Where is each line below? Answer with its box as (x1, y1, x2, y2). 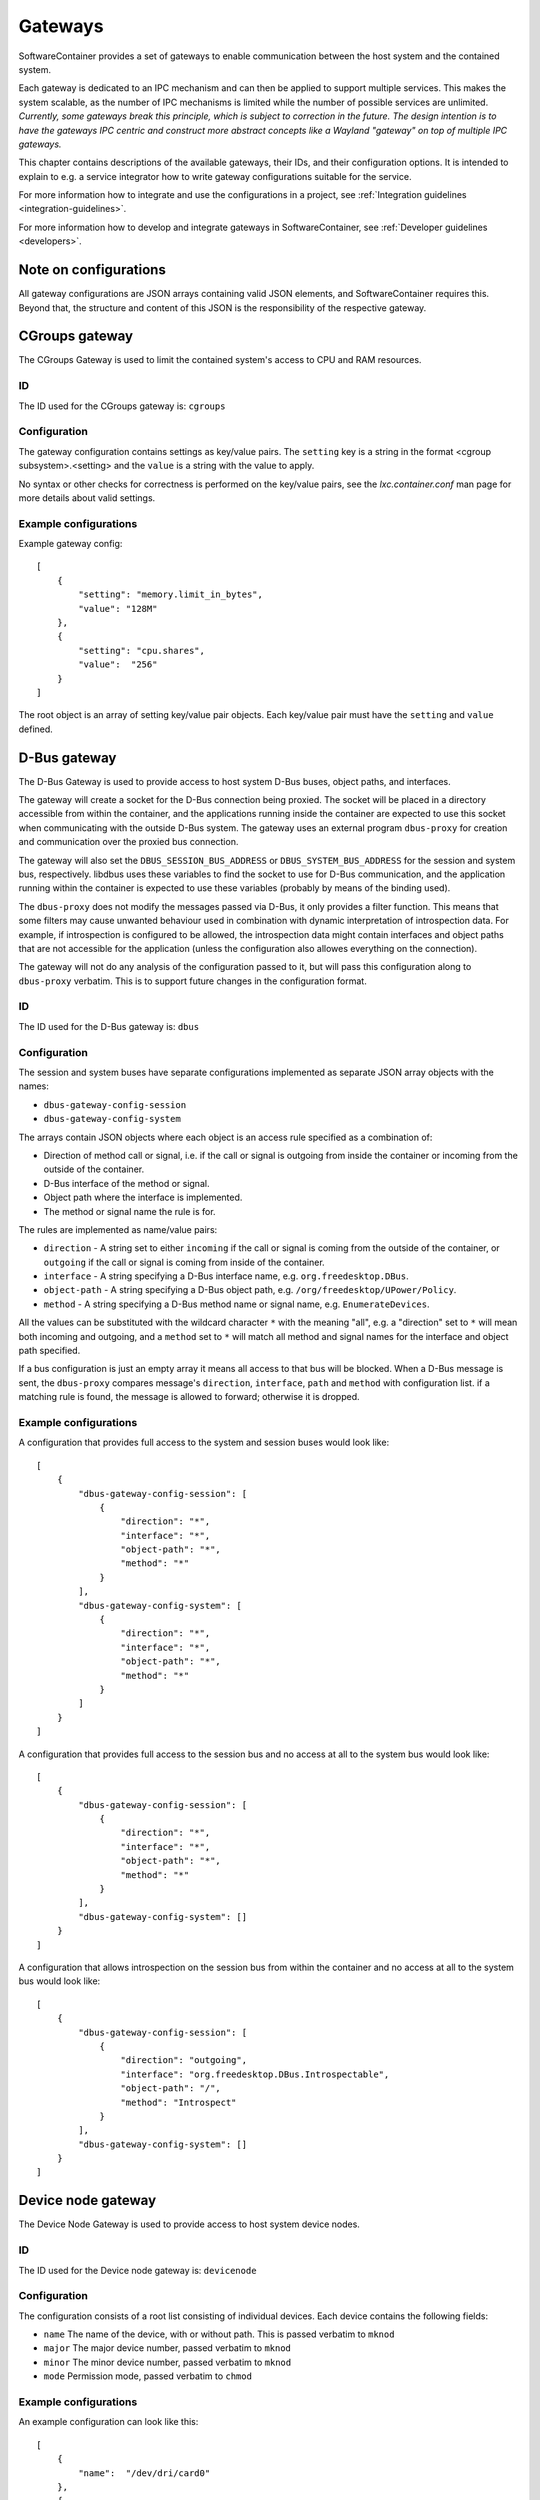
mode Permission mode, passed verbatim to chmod (43, 2370, 252, 2382)
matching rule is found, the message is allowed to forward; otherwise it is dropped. (18, 1391, 360, 1403)
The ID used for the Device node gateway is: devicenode (18, 2264, 257, 2276)
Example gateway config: (18, 538, 123, 550)
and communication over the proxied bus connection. (18, 836, 239, 848)
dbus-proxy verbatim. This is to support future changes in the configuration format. (18, 975, 367, 987)
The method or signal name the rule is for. (43, 1205, 216, 1217)
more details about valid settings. (18, 491, 156, 504)
